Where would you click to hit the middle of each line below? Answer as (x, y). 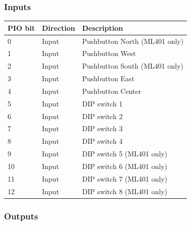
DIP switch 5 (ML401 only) (125, 154)
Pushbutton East (108, 78)
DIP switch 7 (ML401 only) (125, 178)
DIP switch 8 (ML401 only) (125, 191)
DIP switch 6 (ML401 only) (125, 166)
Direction (58, 27)
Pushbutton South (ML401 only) (133, 66)
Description (102, 27)
